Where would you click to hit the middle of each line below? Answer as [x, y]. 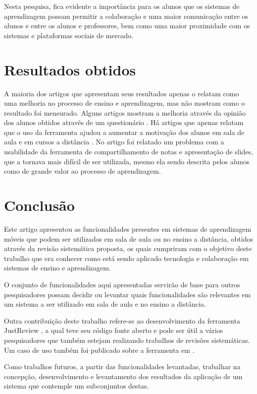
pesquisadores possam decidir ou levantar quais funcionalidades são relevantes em [128, 294]
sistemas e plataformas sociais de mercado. [69, 35]
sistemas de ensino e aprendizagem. [57, 268]
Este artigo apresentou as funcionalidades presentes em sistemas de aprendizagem [128, 229]
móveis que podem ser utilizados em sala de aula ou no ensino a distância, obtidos [128, 238]
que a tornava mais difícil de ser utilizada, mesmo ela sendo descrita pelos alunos [127, 161]
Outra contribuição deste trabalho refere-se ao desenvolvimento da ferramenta [122, 320]
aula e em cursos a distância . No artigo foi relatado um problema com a [114, 142]
